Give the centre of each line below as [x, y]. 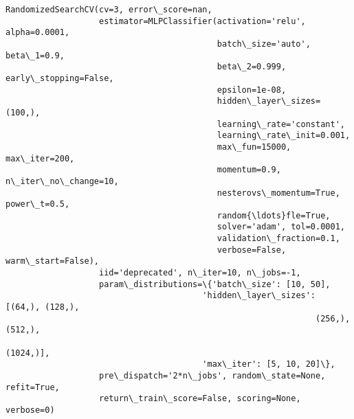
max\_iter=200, [40, 158]
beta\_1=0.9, [35, 55]
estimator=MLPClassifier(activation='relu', [202, 21]
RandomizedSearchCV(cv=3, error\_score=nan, [109, 10]
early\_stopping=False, [60, 78]
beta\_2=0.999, [252, 67]
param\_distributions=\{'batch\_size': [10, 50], [215, 284]
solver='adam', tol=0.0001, [281, 227]
